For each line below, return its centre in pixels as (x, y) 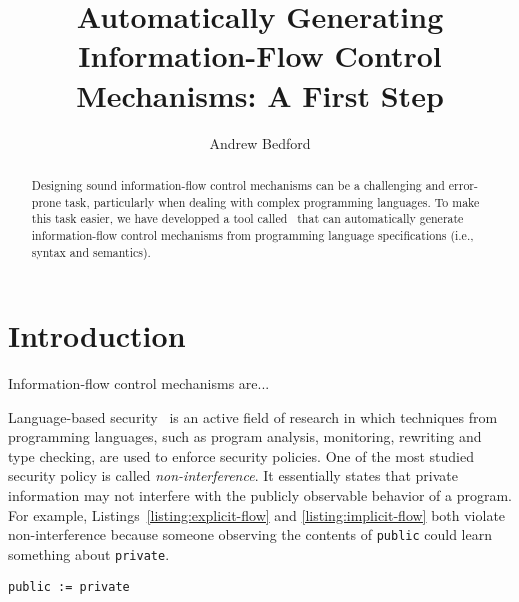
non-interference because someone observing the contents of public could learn (250, 534)
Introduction (97, 335)
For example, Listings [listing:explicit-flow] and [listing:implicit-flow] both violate (257, 514)
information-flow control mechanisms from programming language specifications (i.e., (252, 234)
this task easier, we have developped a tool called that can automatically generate (247, 218)
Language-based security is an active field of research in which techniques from (253, 416)
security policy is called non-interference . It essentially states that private (233, 475)
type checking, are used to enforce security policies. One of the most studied (241, 455)
